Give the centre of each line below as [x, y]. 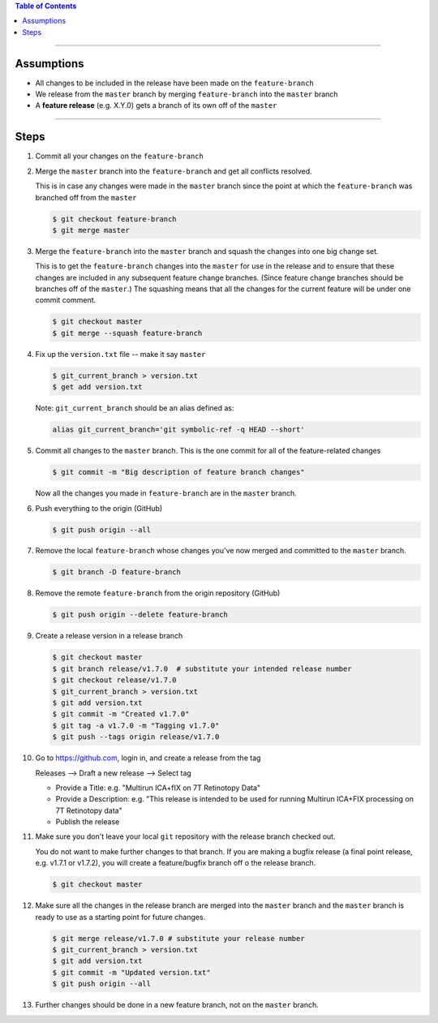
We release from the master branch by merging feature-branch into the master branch [187, 94]
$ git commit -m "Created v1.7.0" [121, 714]
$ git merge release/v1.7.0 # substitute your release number [178, 938]
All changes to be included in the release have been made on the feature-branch [174, 83]
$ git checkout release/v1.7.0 [115, 680]
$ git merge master [91, 230]
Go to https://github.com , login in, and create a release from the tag [148, 758]
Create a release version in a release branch [109, 636]
